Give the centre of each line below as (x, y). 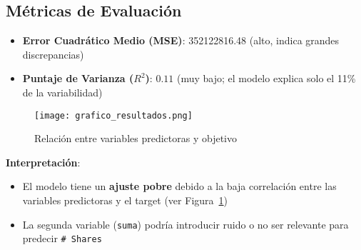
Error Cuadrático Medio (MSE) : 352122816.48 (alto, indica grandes (181, 40)
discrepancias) (53, 54)
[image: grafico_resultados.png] (113, 115)
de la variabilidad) (62, 92)
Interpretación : (43, 162)
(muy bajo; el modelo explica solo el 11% (266, 78)
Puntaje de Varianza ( (78, 78)
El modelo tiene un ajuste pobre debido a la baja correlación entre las (179, 186)
